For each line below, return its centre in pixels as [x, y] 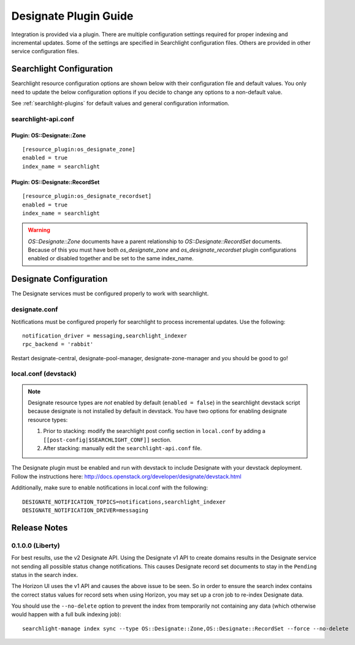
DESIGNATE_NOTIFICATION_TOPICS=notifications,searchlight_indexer [124, 502]
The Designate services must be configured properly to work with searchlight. [110, 293]
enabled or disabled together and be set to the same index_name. [111, 258]
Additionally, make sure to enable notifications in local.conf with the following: [110, 488]
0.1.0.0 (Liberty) [36, 545]
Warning [39, 230]
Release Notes [40, 528]
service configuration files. [45, 51]
